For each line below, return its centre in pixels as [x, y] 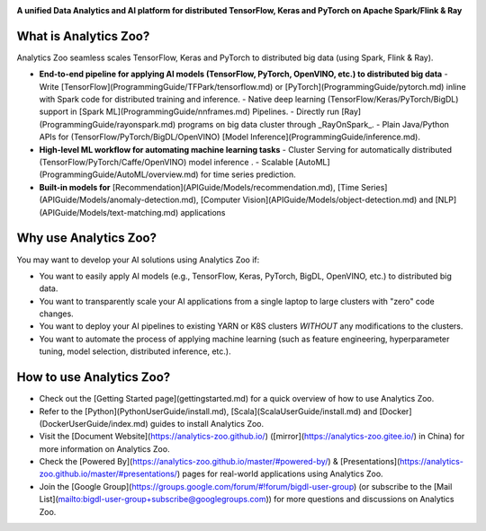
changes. [56, 314]
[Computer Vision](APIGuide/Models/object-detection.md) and [317, 200]
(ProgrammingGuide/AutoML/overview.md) [119, 174]
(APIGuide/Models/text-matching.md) [109, 212]
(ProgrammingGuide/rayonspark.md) [108, 124]
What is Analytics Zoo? [83, 36]
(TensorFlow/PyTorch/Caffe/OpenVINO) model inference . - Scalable [166, 163]
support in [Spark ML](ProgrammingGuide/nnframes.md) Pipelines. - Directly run [189, 111]
